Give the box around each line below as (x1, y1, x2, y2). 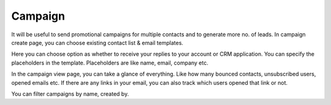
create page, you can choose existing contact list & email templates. (11, 39, 184, 46)
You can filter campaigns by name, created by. (11, 90, 129, 98)
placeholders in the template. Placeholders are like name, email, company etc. (11, 59, 208, 66)
